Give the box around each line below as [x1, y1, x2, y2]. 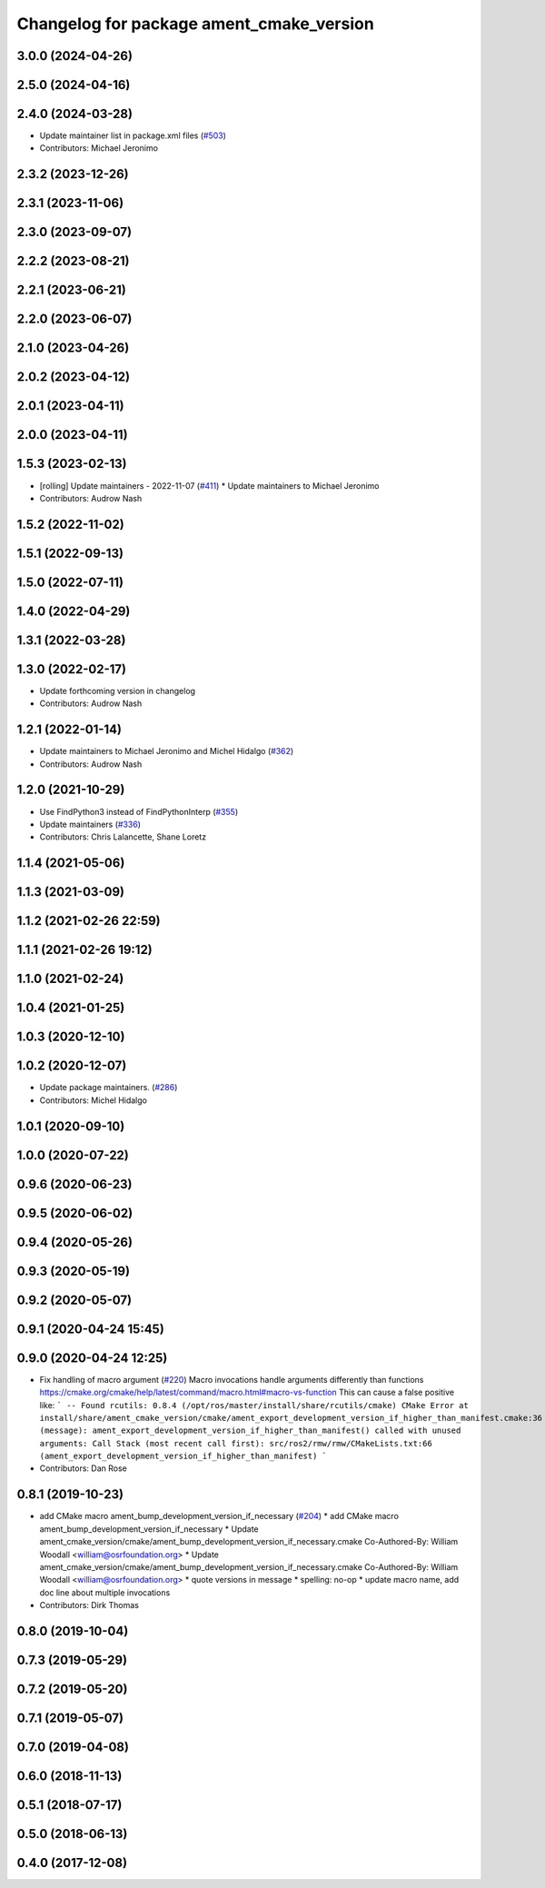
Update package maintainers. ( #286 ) [39, 1082, 178, 1093]
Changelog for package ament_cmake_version [16, 14, 374, 34]
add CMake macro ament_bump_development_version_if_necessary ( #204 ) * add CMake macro [39, 1511, 400, 1522]
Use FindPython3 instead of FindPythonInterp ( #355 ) [39, 806, 239, 817]
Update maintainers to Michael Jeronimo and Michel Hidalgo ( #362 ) [39, 746, 294, 757]
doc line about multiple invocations [39, 1586, 171, 1598]
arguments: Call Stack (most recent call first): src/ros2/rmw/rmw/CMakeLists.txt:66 [39, 1438, 433, 1448]
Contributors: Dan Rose [39, 1463, 127, 1474]
